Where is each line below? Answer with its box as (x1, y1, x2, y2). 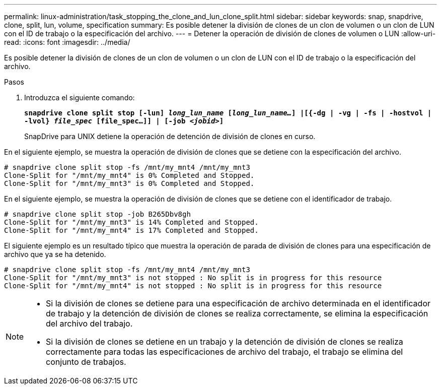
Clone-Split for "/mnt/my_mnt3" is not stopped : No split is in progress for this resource (4, 274, 382, 282)
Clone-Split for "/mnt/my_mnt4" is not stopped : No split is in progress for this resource (4, 282, 382, 290)
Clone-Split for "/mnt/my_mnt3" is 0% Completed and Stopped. (4, 179, 255, 187)
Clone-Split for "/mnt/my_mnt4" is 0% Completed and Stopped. (4, 171, 255, 179)
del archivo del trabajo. (46, 318, 133, 329)
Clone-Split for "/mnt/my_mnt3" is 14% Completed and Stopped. (4, 218, 259, 226)
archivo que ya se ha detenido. (4, 250, 106, 258)
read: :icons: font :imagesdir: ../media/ (4, 38, 130, 46)
